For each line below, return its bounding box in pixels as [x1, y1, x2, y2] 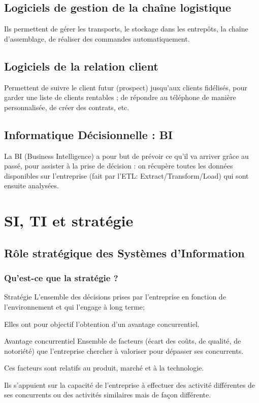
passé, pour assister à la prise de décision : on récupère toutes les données [4, 160, 233, 171]
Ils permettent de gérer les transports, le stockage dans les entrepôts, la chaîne [4, 23, 248, 34]
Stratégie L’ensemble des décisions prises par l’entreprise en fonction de [4, 291, 226, 302]
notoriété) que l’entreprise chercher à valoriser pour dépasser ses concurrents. [4, 345, 244, 356]
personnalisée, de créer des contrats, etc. [4, 102, 129, 112]
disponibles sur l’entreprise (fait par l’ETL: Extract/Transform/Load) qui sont [4, 170, 249, 181]
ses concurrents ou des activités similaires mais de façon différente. [4, 389, 211, 400]
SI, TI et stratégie [4, 210, 134, 231]
